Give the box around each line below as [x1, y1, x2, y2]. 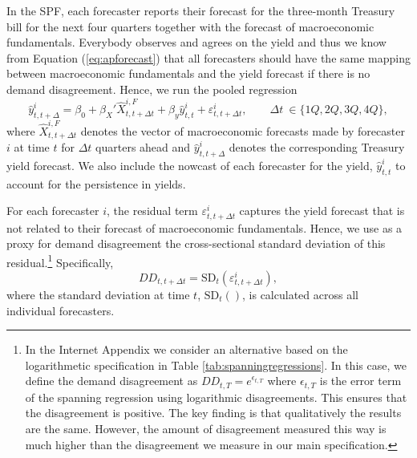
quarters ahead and [95, 139, 191, 156]
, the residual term [107, 202, 198, 219]
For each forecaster [6, 202, 99, 219]
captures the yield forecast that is [239, 202, 405, 219]
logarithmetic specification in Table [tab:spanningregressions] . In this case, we [25, 356, 407, 373]
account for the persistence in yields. [6, 175, 186, 192]
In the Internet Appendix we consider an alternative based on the [25, 341, 348, 358]
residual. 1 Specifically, [6, 251, 114, 270]
